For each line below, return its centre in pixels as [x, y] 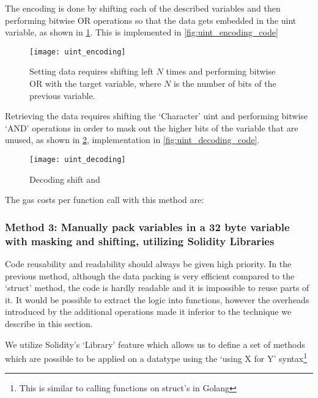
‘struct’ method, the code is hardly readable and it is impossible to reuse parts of [157, 288]
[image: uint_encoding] [78, 52]
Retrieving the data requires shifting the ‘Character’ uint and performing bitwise [157, 116]
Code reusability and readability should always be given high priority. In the [148, 263]
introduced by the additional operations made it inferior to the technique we [148, 311]
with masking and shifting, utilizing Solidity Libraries [140, 241]
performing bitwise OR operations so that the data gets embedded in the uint [151, 20]
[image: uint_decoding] [78, 160]
